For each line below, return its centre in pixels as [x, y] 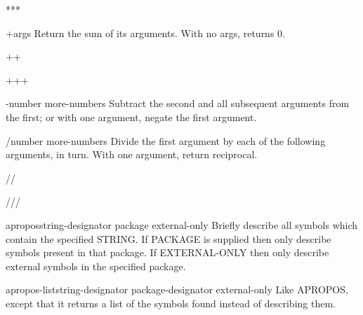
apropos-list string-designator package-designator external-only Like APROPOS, [177, 289]
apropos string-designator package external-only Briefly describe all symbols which [182, 224]
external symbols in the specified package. [96, 266]
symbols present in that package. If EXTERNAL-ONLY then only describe [167, 252]
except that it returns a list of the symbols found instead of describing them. [171, 303]
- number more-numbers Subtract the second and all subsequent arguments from [178, 103]
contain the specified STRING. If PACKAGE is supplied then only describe [169, 238]
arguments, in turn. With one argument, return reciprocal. [132, 154]
